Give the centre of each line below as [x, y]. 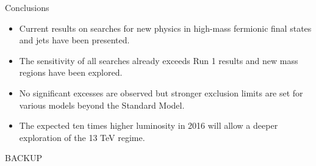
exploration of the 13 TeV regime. [82, 137]
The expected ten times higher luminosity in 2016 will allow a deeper [149, 125]
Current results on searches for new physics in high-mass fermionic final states [165, 28]
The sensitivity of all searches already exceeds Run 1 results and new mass [159, 60]
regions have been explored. [71, 72]
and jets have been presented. [74, 40]
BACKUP [24, 158]
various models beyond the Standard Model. [102, 105]
